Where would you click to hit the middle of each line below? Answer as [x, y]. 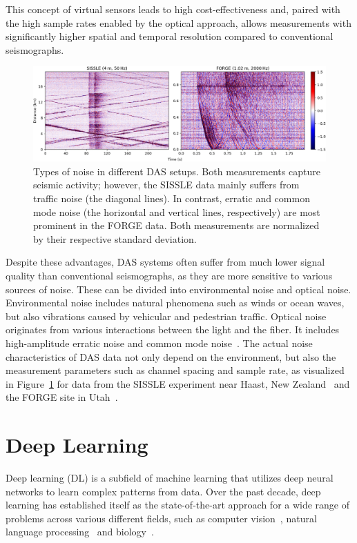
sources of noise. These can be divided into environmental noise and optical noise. [178, 289]
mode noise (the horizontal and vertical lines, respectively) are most [177, 211]
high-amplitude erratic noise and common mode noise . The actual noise [159, 343]
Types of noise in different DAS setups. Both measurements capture [177, 171]
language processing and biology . [80, 532]
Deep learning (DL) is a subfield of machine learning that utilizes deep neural [170, 478]
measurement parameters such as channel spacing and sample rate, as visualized [175, 370]
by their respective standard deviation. [115, 238]
